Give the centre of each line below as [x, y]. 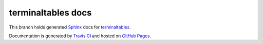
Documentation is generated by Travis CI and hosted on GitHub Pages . [80, 36]
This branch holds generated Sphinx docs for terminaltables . [70, 27]
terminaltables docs [50, 13]
